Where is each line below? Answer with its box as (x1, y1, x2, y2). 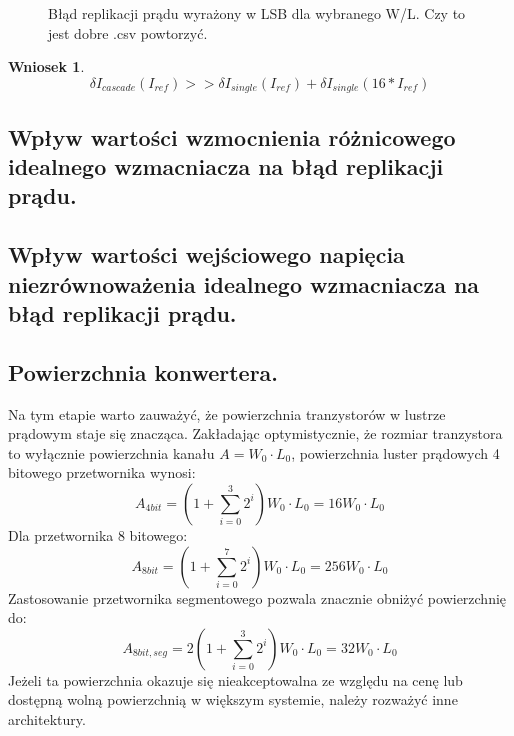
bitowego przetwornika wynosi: (8, 462, 196, 483)
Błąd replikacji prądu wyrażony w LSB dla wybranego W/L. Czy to (48, 3, 466, 23)
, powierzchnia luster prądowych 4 (291, 442, 500, 463)
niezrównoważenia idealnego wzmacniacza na (8, 268, 480, 299)
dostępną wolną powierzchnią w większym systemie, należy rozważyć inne (8, 689, 458, 710)
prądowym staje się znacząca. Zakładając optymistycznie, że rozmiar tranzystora (8, 423, 503, 444)
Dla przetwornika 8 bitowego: (8, 524, 188, 545)
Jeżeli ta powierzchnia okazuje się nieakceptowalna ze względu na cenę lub (8, 669, 463, 690)
